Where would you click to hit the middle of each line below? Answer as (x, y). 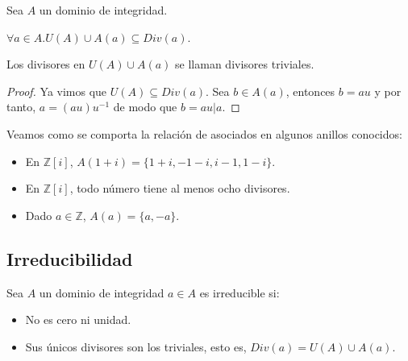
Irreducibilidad (70, 258)
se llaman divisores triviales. (245, 64)
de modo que (145, 107)
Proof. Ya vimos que (57, 91)
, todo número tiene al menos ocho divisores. (180, 188)
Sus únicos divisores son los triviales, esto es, (136, 346)
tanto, (21, 107)
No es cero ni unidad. (78, 320)
